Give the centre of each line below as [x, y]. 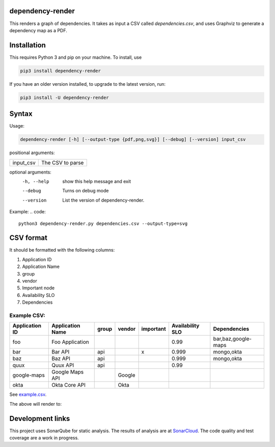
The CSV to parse [62, 162]
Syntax [21, 114]
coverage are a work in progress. [44, 438]
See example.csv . [28, 394]
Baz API [61, 359]
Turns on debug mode [86, 191]
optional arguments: [31, 172]
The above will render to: [36, 404]
